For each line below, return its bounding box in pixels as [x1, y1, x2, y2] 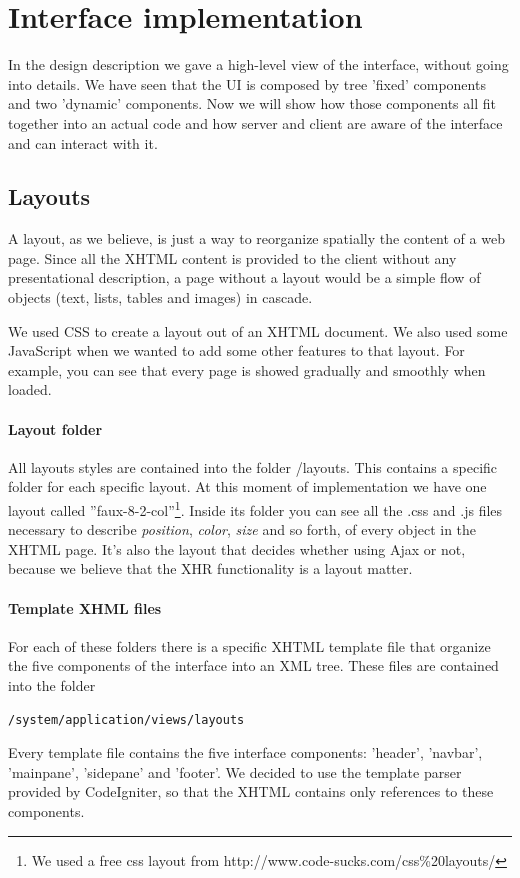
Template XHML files [8, 597, 162, 618]
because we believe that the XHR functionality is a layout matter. [8, 558, 413, 579]
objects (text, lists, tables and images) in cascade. [8, 287, 313, 308]
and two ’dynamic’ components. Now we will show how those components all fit [8, 93, 496, 114]
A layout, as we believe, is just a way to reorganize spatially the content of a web [8, 228, 505, 249]
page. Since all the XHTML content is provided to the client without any [8, 247, 457, 268]
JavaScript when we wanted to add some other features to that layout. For [8, 340, 465, 361]
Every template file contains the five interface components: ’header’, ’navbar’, [8, 742, 483, 763]
